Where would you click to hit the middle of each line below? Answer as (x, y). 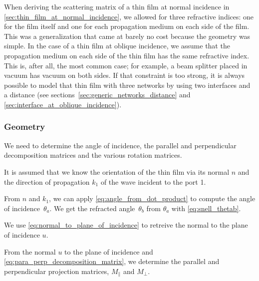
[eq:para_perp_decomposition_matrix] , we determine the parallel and (112, 261)
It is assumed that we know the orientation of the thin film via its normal (117, 171)
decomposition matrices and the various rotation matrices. (93, 155)
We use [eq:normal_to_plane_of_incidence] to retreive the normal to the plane (126, 225)
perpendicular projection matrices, (57, 271)
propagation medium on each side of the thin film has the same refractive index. (127, 55)
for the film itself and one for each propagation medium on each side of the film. (127, 26)
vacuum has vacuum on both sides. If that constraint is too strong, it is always (125, 75)
